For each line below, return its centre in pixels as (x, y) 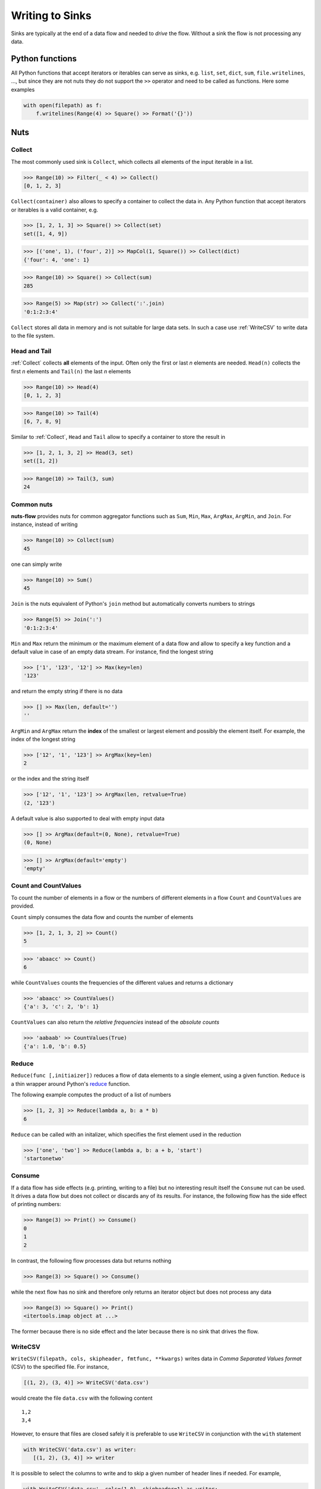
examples (23, 89)
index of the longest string (43, 739)
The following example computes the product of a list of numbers (91, 1095)
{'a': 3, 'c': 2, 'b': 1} (61, 1007)
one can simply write (37, 564)
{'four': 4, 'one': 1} (56, 260)
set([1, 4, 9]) (45, 233)
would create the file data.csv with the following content (82, 1398)
